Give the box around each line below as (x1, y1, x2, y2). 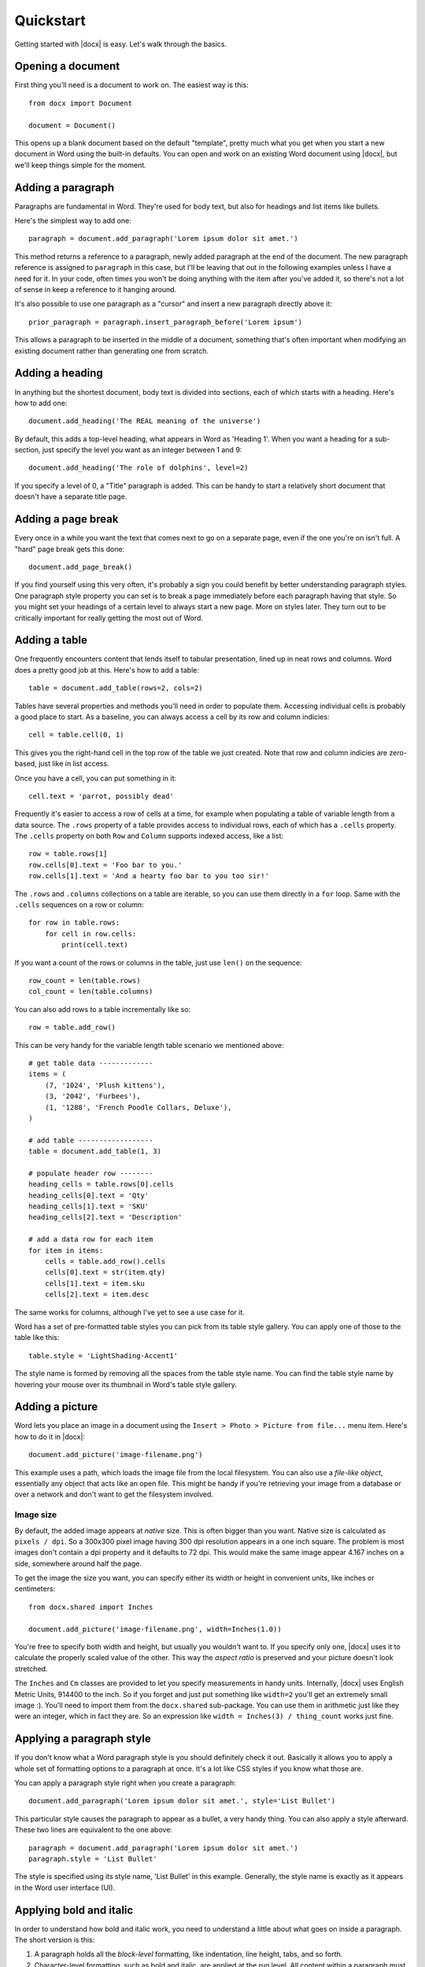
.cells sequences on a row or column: (14, 900, 145, 910)
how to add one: (14, 398, 68, 408)
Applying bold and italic (14, 1903, 134, 1917)
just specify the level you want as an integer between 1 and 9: (42, 445, 242, 455)
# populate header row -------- (28, 1168, 153, 1178)
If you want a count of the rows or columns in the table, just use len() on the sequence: (14, 958, 302, 967)
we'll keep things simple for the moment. (14, 160, 147, 169)
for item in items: (28, 1246, 104, 1255)
